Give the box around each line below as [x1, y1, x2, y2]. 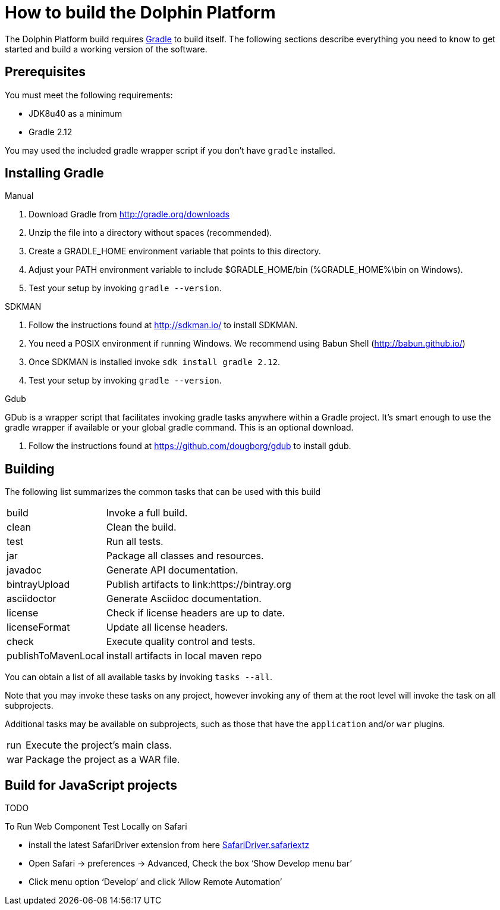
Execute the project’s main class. [26, 739, 172, 752]
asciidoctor [7, 593, 56, 605]
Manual [5, 191, 34, 201]
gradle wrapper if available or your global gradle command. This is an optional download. [5, 422, 354, 433]
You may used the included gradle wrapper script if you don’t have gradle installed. [5, 145, 336, 155]
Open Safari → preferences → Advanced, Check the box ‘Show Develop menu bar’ [29, 858, 352, 869]
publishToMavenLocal [7, 650, 104, 662]
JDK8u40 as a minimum [29, 108, 122, 119]
